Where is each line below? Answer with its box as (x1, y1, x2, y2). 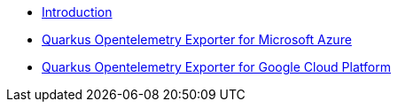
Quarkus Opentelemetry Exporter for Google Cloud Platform (42, 59, 391, 74)
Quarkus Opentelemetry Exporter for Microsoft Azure (42, 32, 352, 47)
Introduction (42, 4, 113, 19)
